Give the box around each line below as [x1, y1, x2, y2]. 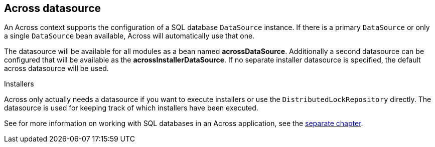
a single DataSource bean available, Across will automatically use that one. [4, 31, 255, 40]
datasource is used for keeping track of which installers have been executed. [4, 103, 258, 112]
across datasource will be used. [4, 64, 109, 73]
